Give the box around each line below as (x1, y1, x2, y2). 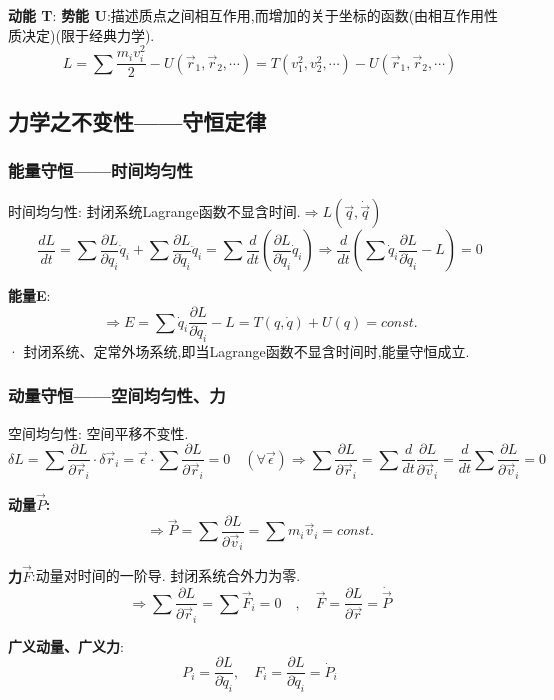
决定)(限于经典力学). (21, 24, 155, 45)
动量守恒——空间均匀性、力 (8, 383, 226, 408)
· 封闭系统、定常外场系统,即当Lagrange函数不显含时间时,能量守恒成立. (8, 340, 470, 361)
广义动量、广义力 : (8, 635, 124, 656)
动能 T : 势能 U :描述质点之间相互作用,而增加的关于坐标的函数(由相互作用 (8, 5, 485, 25)
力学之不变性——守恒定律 (8, 105, 267, 136)
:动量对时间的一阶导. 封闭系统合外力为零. (31, 565, 301, 586)
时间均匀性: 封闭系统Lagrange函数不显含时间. (8, 201, 301, 222)
